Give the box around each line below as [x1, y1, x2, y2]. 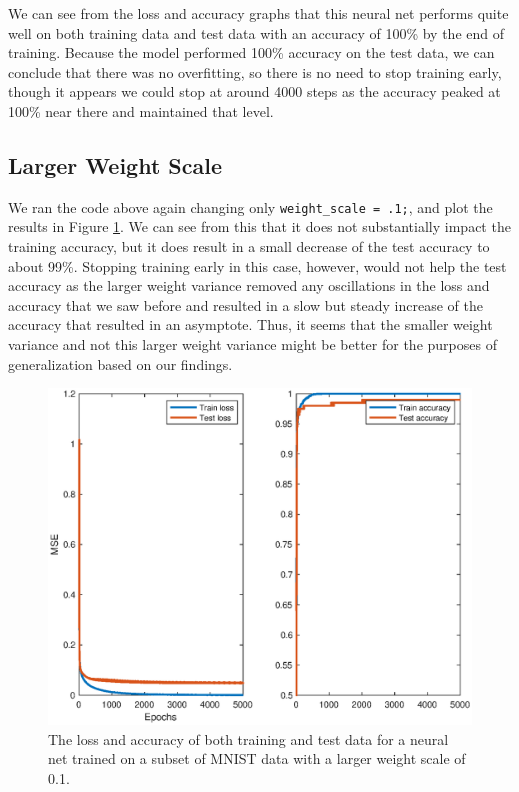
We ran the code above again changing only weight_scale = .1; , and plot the [8, 196, 493, 217]
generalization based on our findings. [8, 353, 233, 374]
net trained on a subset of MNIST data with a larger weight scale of [48, 748, 466, 769]
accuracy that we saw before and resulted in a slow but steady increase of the [8, 294, 483, 315]
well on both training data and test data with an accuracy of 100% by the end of [8, 22, 505, 43]
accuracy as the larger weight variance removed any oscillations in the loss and [8, 275, 490, 296]
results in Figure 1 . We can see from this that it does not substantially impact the [8, 216, 511, 237]
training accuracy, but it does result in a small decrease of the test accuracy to [8, 236, 490, 257]
